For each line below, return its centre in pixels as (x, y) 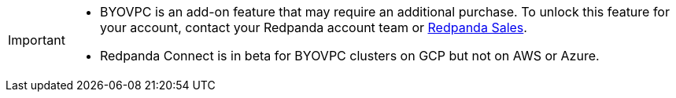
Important (37, 40)
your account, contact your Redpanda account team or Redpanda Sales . (313, 27)
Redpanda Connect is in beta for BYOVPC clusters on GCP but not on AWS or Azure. (349, 56)
